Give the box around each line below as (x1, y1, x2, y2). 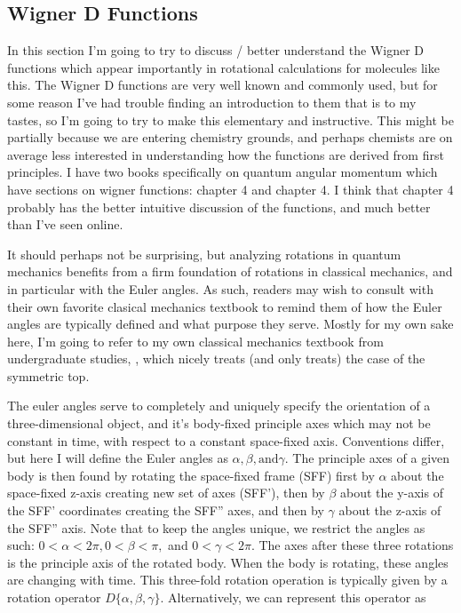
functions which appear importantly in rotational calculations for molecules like (7, 58, 440, 76)
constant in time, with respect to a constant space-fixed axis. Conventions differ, (7, 431, 445, 450)
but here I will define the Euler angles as (7, 449, 228, 467)
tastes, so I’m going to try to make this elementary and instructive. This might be (7, 110, 454, 129)
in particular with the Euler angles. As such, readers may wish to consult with (7, 279, 433, 298)
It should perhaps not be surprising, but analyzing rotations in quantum (7, 244, 401, 263)
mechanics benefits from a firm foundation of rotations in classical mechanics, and (7, 262, 453, 281)
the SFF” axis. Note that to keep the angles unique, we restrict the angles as (7, 518, 425, 537)
